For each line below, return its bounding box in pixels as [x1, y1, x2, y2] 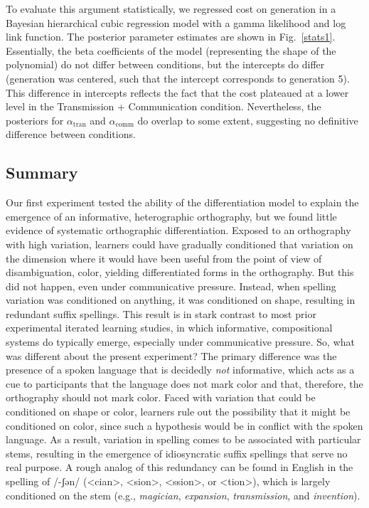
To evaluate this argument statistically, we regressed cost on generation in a [6, 1, 336, 16]
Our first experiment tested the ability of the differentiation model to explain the [6, 195, 359, 210]
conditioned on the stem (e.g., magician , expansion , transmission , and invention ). [6, 487, 360, 502]
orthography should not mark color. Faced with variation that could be [6, 390, 316, 405]
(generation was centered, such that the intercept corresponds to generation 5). [6, 70, 350, 85]
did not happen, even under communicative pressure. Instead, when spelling [6, 278, 336, 293]
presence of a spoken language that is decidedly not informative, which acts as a [6, 362, 355, 377]
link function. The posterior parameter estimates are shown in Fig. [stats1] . [6, 29, 336, 44]
